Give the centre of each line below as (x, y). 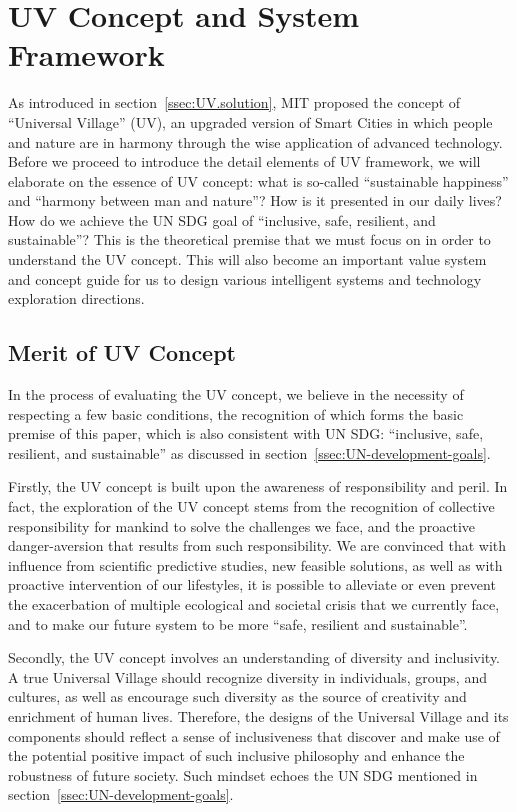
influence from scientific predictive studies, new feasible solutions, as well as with (255, 564)
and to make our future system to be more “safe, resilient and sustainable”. (238, 623)
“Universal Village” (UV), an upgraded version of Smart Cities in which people (250, 121)
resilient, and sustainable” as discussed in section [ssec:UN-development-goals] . (249, 452)
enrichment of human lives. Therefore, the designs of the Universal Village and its (258, 715)
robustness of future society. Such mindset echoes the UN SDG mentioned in (243, 774)
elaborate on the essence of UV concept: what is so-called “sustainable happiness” (258, 180)
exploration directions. (76, 298)
